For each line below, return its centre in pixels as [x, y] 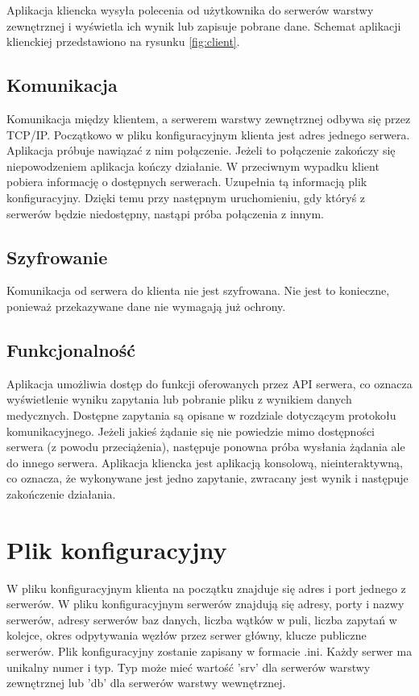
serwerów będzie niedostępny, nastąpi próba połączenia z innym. [165, 213]
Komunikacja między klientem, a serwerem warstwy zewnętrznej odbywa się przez [209, 118]
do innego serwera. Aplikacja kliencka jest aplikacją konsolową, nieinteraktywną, [205, 462]
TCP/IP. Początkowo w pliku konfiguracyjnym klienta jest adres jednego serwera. [208, 134]
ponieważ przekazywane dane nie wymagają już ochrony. [146, 306]
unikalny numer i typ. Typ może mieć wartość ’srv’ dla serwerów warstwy [189, 667]
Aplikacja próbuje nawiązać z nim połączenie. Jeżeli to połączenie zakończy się [201, 150]
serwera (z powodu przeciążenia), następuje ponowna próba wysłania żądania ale [206, 447]
